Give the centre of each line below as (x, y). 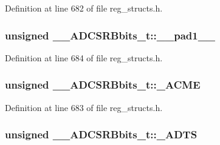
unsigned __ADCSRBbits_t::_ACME (103, 85)
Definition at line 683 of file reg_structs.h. (84, 107)
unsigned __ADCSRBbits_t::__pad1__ (110, 35)
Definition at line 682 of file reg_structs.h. (84, 8)
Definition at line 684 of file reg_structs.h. (84, 57)
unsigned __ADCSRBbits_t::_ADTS (101, 134)
